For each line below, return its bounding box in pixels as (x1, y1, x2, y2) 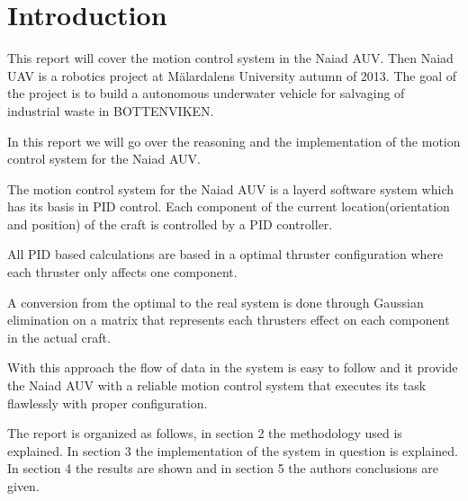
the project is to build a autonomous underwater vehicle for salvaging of (7, 84, 405, 103)
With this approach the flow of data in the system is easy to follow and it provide (7, 358, 458, 377)
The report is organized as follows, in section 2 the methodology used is (7, 424, 402, 443)
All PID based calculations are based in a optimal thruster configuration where (7, 245, 444, 264)
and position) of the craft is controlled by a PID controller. (7, 214, 333, 233)
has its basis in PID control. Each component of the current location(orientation (7, 197, 450, 216)
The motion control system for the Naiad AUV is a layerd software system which (7, 179, 454, 198)
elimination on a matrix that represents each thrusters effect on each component (7, 310, 450, 329)
